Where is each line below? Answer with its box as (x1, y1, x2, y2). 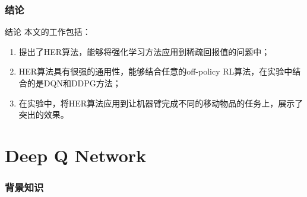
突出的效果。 (18, 108, 69, 121)
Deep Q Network (5, 143, 147, 167)
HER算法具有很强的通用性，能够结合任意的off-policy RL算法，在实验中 (18, 65, 293, 77)
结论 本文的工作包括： (5, 25, 91, 38)
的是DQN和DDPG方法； (27, 77, 121, 89)
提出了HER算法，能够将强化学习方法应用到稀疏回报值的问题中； (18, 45, 270, 57)
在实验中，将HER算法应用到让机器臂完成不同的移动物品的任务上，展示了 (18, 96, 303, 109)
